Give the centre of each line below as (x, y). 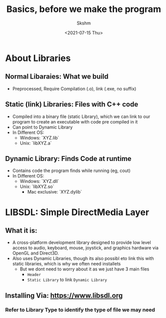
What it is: (21, 230)
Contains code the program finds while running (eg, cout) (71, 170)
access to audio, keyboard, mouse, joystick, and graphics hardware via (85, 248)
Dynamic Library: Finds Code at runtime (68, 158)
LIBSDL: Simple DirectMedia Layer (77, 212)
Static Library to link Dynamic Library (67, 280)
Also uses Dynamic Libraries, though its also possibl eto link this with (83, 258)
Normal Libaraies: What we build (57, 77)
